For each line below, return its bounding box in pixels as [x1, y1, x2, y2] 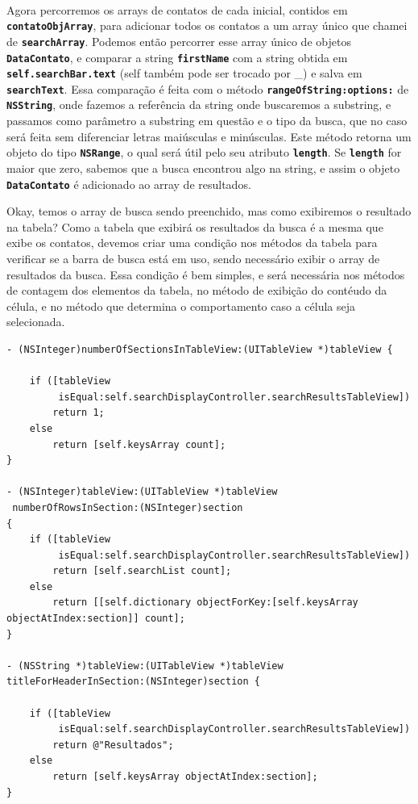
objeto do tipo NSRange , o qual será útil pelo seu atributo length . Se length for [6, 144, 402, 161]
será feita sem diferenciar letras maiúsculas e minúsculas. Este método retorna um [6, 128, 412, 144]
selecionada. [6, 313, 65, 330]
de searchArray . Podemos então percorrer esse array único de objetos [6, 32, 351, 49]
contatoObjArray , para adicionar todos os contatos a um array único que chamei [6, 17, 408, 34]
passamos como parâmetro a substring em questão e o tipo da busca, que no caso [6, 112, 408, 129]
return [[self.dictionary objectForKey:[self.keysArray [52, 597, 358, 609]
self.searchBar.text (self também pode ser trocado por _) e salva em [6, 65, 362, 82]
